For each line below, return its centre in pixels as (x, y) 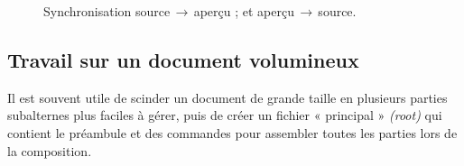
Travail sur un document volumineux (183, 59)
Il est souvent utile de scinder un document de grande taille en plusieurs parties (227, 97)
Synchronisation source (107, 11)
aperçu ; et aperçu (244, 11)
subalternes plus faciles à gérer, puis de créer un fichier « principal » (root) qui (225, 115)
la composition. (50, 150)
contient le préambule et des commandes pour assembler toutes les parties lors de (232, 132)
